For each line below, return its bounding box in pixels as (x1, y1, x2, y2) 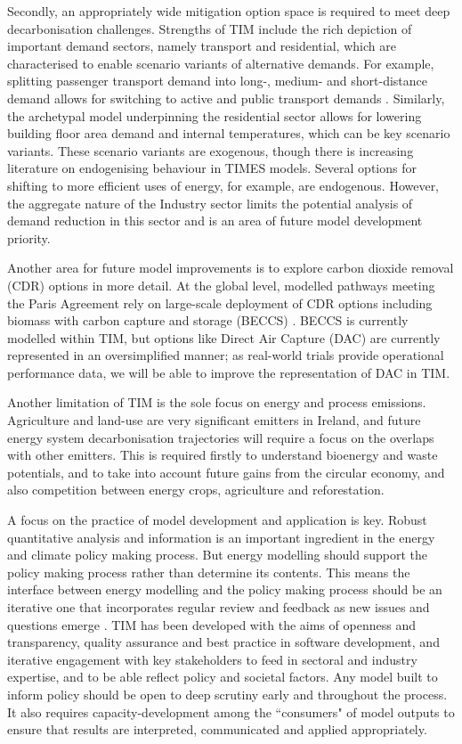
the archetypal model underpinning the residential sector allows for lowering (7, 106, 422, 125)
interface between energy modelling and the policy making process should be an (7, 580, 442, 599)
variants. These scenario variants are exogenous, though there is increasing (7, 141, 414, 159)
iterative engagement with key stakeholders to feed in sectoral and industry (7, 650, 417, 668)
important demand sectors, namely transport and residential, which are (7, 37, 396, 55)
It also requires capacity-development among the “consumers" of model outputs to (7, 702, 455, 721)
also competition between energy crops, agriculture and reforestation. (7, 480, 385, 499)
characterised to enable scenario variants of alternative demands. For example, (7, 53, 434, 72)
